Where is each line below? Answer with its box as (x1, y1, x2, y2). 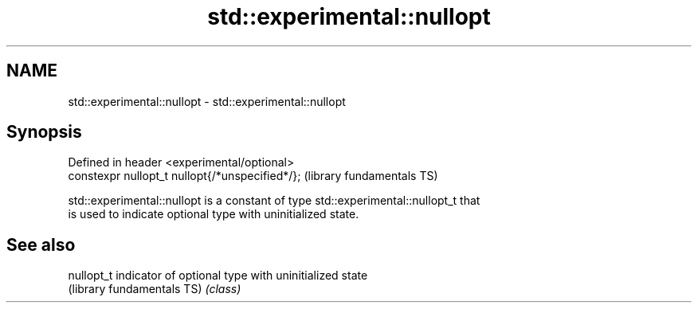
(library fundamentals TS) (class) (68, 282, 241, 296)
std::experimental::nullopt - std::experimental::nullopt (68, 94, 346, 108)
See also (6, 234, 76, 255)
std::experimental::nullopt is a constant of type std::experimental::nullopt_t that (68, 194, 480, 208)
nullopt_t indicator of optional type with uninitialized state (68, 268, 368, 283)
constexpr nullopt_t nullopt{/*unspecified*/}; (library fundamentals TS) (68, 169, 438, 183)
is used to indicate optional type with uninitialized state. (68, 207, 359, 221)
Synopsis (6, 122, 82, 143)
